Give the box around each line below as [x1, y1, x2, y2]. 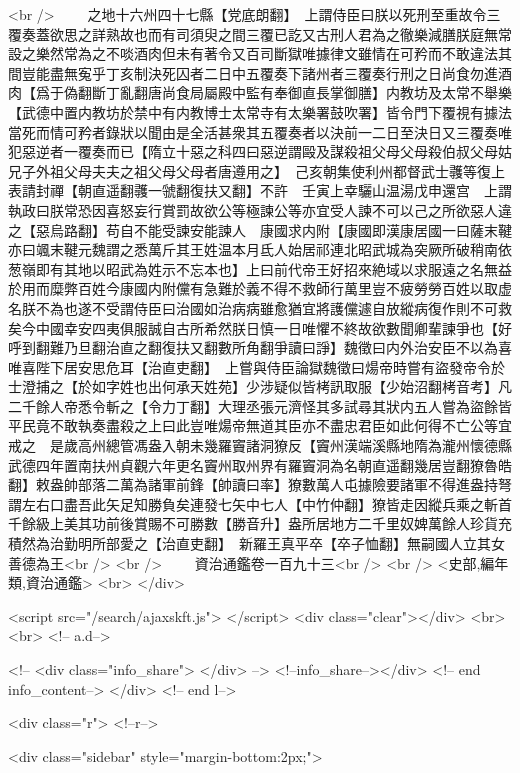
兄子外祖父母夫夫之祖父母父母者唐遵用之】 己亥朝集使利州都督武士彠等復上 [8, 160, 505, 181]
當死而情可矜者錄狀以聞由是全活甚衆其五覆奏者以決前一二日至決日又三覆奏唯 [8, 121, 512, 142]
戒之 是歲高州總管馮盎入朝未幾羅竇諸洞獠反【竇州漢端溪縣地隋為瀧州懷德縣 [8, 435, 512, 456]
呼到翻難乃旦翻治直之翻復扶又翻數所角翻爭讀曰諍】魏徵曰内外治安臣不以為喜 [8, 337, 512, 358]
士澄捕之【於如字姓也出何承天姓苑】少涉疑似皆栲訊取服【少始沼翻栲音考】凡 [8, 376, 512, 397]
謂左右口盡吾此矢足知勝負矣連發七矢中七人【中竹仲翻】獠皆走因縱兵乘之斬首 [8, 493, 512, 514]
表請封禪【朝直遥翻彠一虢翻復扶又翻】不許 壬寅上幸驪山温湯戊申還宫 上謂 [8, 180, 512, 201]
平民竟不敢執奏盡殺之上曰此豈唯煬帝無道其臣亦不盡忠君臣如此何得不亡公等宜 [8, 415, 512, 436]
